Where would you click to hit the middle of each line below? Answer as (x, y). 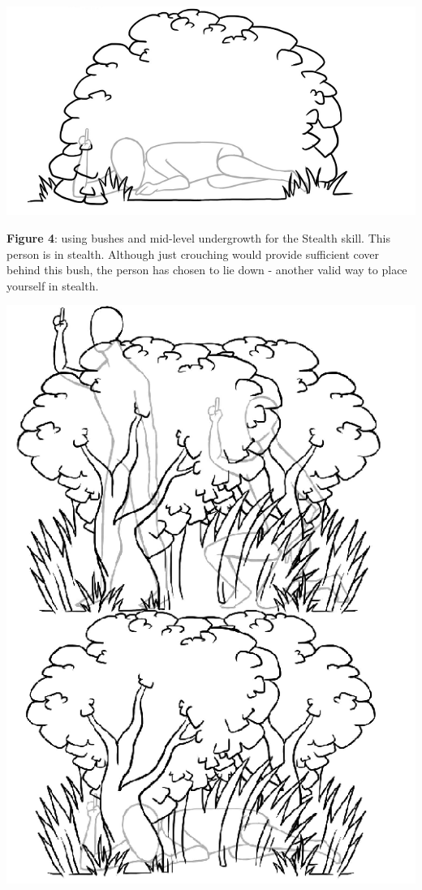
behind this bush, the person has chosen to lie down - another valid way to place (207, 270)
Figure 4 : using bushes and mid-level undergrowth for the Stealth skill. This (198, 238)
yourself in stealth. (53, 285)
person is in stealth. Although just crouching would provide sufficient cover (193, 254)
